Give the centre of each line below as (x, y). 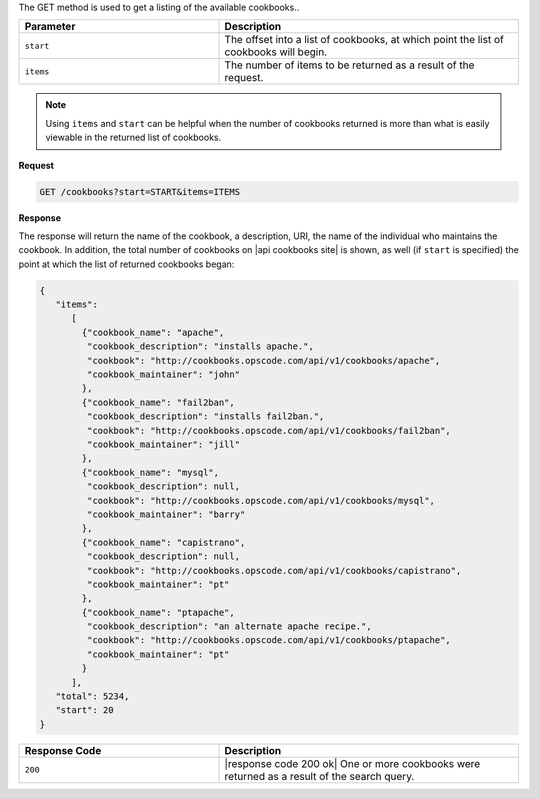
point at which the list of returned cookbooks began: (126, 264)
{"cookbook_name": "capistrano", (163, 542)
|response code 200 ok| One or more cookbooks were (352, 763)
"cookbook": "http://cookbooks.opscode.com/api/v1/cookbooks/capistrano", (274, 570)
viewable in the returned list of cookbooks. (133, 137)
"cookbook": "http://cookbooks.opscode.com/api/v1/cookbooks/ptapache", (269, 640)
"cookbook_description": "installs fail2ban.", (205, 416)
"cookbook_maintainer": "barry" (166, 514)
